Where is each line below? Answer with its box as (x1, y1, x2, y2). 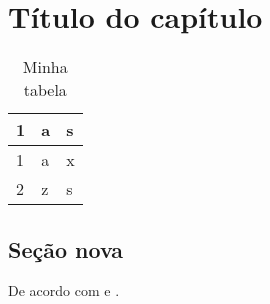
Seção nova (8, 233, 124, 264)
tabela (23, 78, 67, 102)
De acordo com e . (8, 280, 120, 301)
